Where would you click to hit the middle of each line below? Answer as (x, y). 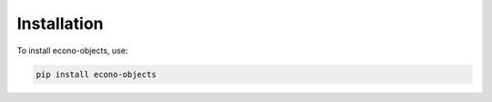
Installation (60, 23)
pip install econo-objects (96, 74)
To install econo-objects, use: (72, 51)
